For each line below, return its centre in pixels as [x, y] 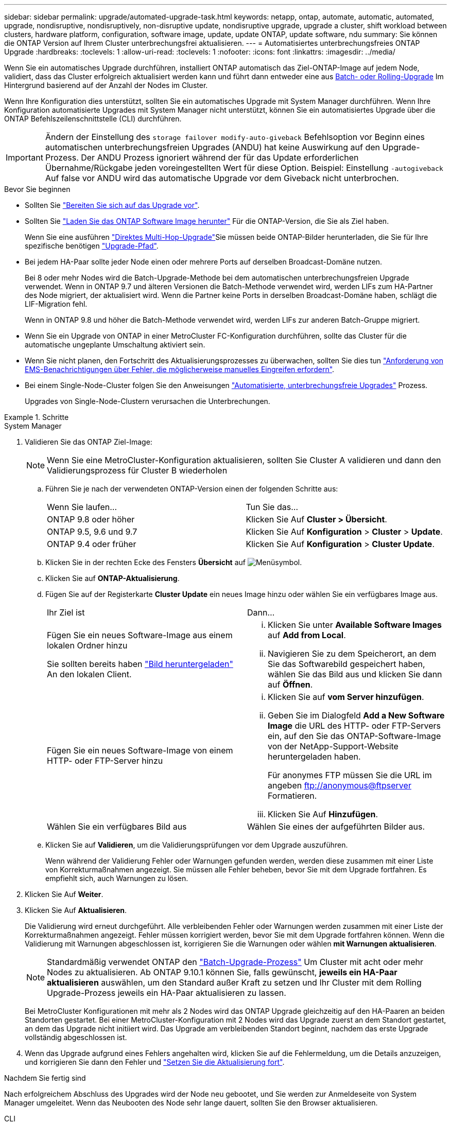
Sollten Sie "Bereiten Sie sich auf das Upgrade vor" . [112, 205]
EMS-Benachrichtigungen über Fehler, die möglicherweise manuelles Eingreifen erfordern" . [180, 369]
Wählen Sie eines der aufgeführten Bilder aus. [336, 827]
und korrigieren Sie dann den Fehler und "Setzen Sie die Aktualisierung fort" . [155, 1062]
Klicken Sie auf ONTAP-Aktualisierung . [112, 578]
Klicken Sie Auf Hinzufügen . [323, 814]
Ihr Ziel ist [66, 612]
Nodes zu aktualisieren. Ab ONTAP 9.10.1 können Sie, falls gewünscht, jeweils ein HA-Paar [222, 972]
